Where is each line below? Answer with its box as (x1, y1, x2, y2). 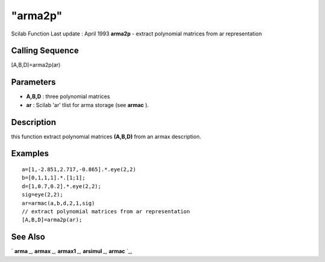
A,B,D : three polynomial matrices (26, 93, 111, 100)
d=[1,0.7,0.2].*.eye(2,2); (22, 183, 102, 189)
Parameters (11, 77, 56, 87)
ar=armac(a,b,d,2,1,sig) (22, 200, 95, 207)
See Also (11, 232, 45, 242)
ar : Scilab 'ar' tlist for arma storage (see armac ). (26, 101, 149, 108)
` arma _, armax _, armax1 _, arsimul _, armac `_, (11, 248, 132, 255)
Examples (11, 148, 49, 159)
